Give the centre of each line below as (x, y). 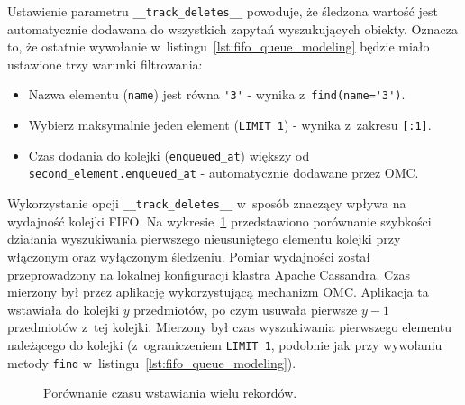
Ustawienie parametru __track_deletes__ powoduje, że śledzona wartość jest (223, 11)
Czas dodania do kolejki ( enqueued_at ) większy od (169, 155)
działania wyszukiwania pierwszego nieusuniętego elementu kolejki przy (204, 239)
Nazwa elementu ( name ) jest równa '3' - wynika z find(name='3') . (217, 94)
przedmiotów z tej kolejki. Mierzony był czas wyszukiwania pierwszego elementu (230, 327)
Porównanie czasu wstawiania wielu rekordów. (170, 393)
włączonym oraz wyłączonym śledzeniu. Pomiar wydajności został (189, 256)
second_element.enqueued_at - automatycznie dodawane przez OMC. (223, 173)
